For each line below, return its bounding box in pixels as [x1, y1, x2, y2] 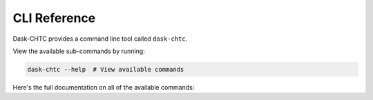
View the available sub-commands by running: [12, 47, 145, 55]
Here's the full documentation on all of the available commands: [12, 83, 195, 91]
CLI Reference [12, 10, 96, 26]
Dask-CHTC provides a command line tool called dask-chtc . [12, 34, 188, 43]
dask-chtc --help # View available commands [27, 66, 184, 73]
